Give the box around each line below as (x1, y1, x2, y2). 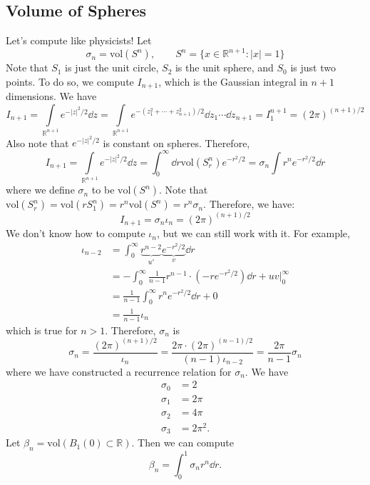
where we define (6, 182, 75, 197)
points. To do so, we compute (6, 74, 134, 89)
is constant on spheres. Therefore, (103, 135, 250, 150)
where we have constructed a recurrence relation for (6, 364, 232, 379)
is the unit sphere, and (175, 60, 274, 75)
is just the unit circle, (65, 60, 159, 75)
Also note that (6, 135, 69, 150)
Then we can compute (138, 435, 235, 450)
